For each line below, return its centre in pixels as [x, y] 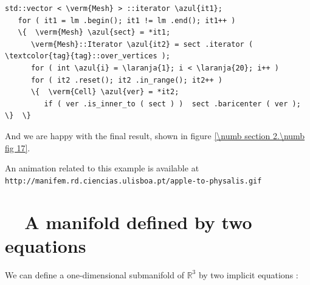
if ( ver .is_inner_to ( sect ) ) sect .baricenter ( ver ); [172, 104]
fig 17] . [18, 147]
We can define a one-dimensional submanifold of [95, 274]
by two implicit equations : [248, 274]
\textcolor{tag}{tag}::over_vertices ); [88, 56]
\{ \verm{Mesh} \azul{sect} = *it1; [94, 33]
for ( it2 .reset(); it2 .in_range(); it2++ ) [126, 80]
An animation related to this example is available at [102, 168]
